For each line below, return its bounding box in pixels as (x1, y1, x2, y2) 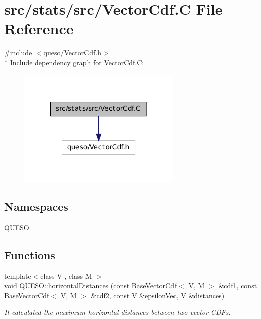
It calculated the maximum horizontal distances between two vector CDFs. (4, 307, 231, 317)
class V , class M (40, 270, 92, 281)
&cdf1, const (218, 280, 257, 291)
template (4, 270, 31, 281)
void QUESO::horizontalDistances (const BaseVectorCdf (4, 280, 177, 291)
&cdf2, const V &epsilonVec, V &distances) (91, 290, 225, 300)
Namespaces (4, 199, 68, 214)
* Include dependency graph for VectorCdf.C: (4, 57, 144, 67)
